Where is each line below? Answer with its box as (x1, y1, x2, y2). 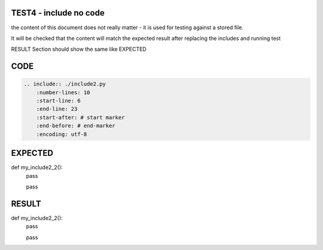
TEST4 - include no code (11, 8, 105, 18)
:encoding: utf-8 (36, 131, 87, 137)
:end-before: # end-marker (36, 122, 116, 129)
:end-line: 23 (36, 106, 78, 113)
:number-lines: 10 (36, 89, 90, 95)
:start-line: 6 (36, 97, 81, 104)
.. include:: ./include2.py (23, 81, 106, 88)
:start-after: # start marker (36, 114, 125, 121)
